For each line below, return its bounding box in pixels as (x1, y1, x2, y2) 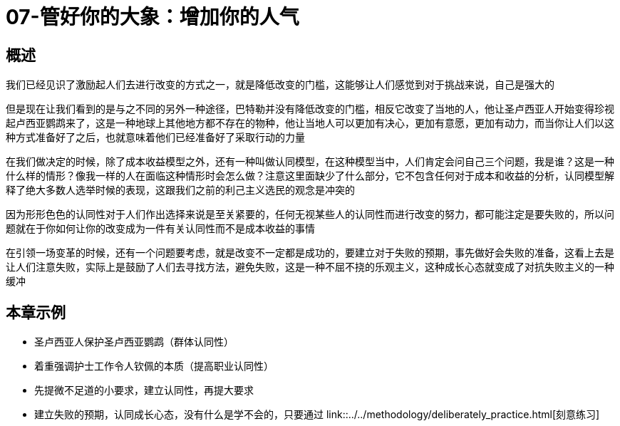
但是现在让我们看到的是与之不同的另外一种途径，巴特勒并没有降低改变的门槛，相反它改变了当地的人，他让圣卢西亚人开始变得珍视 (6, 103, 614, 115)
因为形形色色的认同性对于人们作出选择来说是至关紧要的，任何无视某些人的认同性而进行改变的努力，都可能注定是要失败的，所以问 (6, 208, 614, 221)
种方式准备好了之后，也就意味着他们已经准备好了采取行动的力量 (6, 131, 305, 144)
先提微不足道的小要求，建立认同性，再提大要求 (34, 384, 254, 397)
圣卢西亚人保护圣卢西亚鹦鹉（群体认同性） (34, 336, 234, 348)
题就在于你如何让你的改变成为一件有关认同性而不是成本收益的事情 (6, 222, 315, 235)
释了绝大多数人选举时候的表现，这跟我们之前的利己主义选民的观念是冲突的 (6, 184, 355, 197)
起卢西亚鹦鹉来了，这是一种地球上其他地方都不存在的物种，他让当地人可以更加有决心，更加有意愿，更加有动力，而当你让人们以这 (6, 117, 614, 130)
